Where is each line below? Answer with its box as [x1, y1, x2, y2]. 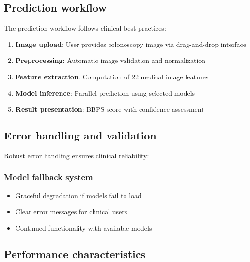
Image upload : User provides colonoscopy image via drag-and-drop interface [15, 39, 246, 49]
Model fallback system [4, 171, 93, 183]
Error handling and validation [4, 128, 156, 143]
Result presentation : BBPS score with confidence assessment [15, 104, 204, 114]
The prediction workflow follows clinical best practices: [4, 23, 166, 33]
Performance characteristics [4, 246, 146, 261]
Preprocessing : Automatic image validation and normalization [15, 55, 206, 65]
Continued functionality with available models [15, 222, 152, 232]
